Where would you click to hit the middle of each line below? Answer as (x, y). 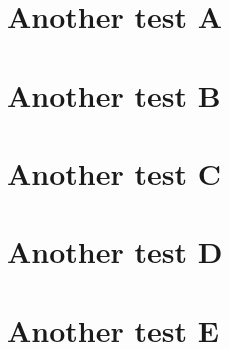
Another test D (115, 251)
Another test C (114, 172)
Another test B (114, 94)
